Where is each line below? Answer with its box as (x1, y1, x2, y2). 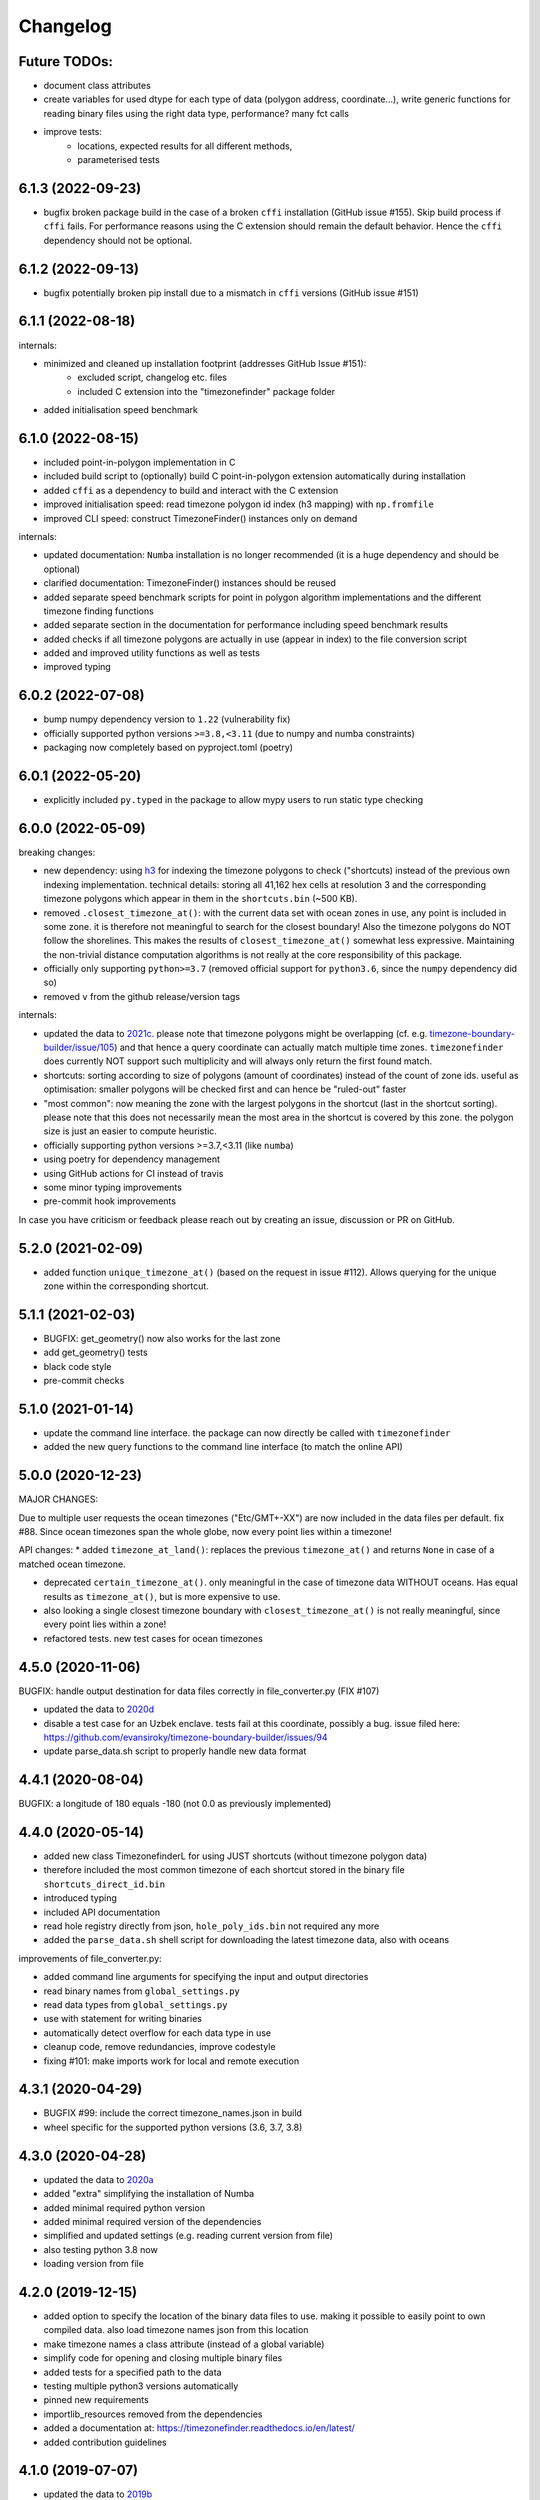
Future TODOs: (18, 53, 114, 70)
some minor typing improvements (43, 1181, 182, 1193)
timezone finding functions (43, 605, 154, 617)
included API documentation (43, 1906, 160, 1918)
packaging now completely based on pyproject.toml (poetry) (43, 741, 294, 754)
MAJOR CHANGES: (18, 1493, 99, 1505)
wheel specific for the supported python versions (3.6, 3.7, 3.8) (43, 2121, 303, 2133)
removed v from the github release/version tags (43, 990, 240, 1002)
